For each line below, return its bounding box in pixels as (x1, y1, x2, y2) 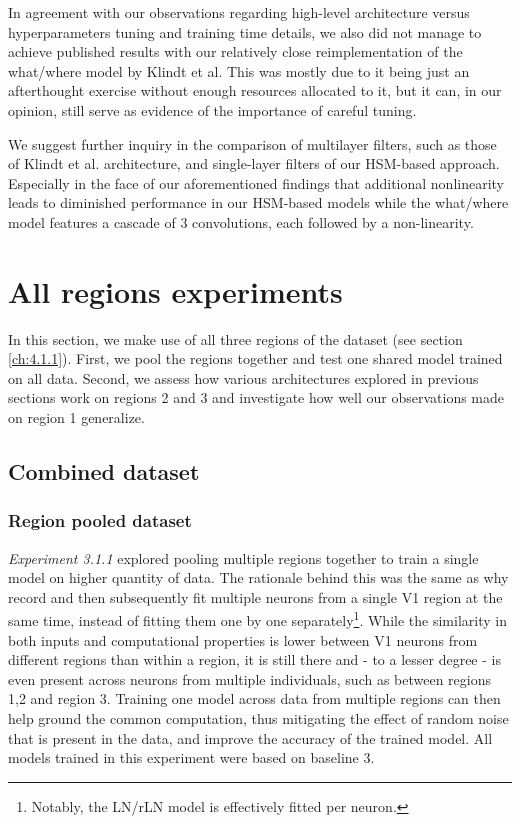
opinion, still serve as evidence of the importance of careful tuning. (8, 99, 417, 120)
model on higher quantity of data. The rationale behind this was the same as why (8, 567, 509, 588)
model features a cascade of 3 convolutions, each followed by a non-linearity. (8, 211, 474, 232)
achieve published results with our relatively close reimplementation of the (8, 41, 463, 62)
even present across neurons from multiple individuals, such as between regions (8, 668, 492, 689)
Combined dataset (8, 456, 200, 487)
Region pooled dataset (8, 508, 192, 533)
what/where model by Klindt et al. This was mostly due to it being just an (8, 60, 470, 81)
